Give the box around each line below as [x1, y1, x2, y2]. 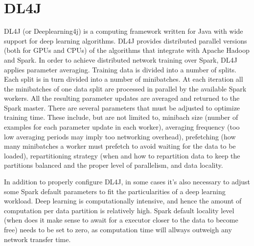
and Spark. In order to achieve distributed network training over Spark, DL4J [4, 54, 237, 65]
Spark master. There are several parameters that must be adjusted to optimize [4, 102, 240, 112]
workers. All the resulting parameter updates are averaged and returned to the [4, 93, 240, 103]
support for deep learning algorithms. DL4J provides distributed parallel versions [4, 35, 247, 45]
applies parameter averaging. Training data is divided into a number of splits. [4, 64, 236, 74]
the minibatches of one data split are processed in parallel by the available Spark [4, 83, 247, 93]
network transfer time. [4, 234, 71, 244]
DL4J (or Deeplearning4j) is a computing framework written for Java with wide [4, 26, 243, 36]
